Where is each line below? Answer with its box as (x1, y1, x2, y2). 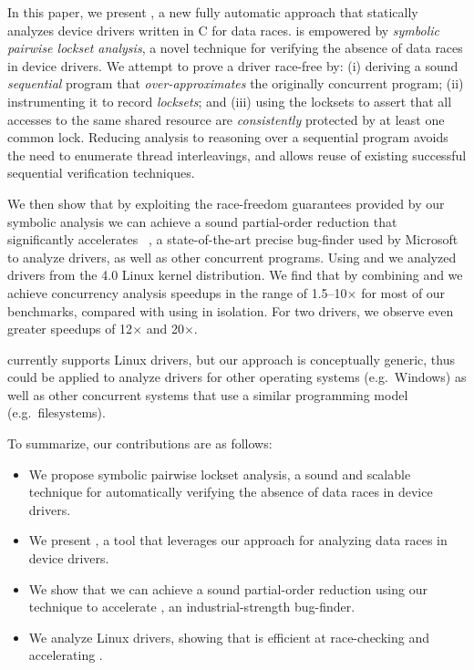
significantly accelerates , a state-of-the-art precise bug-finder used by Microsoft (7, 230, 459, 249)
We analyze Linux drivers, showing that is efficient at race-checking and (28, 627, 429, 646)
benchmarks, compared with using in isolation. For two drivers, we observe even (7, 301, 454, 320)
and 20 (146, 319, 184, 338)
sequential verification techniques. (7, 163, 195, 182)
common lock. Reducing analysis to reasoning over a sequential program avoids (7, 128, 448, 147)
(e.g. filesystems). (7, 403, 106, 422)
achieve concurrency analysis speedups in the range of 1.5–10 (7, 283, 347, 302)
